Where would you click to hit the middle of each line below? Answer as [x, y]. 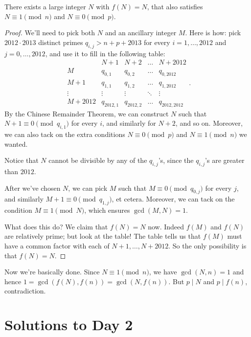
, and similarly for [129, 123]
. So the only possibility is [207, 246]
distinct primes [61, 42]
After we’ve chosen [33, 188]
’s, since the [176, 160]
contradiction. [25, 291]
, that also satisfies [175, 6]
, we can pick [88, 188]
